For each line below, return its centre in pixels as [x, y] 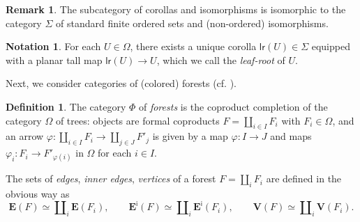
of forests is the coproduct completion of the [233, 106]
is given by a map [190, 136]
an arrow [25, 136]
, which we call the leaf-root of [221, 60]
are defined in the [304, 179]
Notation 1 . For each [53, 46]
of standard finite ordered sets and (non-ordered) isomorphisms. [192, 23]
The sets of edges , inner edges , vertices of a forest [111, 179]
